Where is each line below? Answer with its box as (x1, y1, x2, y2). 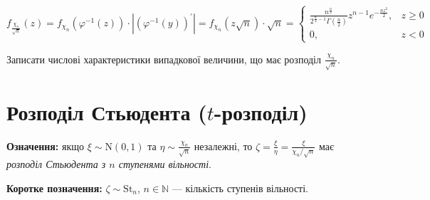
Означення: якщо (6, 138, 84, 153)
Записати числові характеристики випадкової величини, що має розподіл (6, 51, 321, 66)
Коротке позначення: (6, 180, 103, 195)
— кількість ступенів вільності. (172, 180, 308, 195)
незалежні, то (194, 138, 253, 153)
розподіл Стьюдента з (6, 157, 106, 172)
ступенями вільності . (118, 157, 211, 172)
